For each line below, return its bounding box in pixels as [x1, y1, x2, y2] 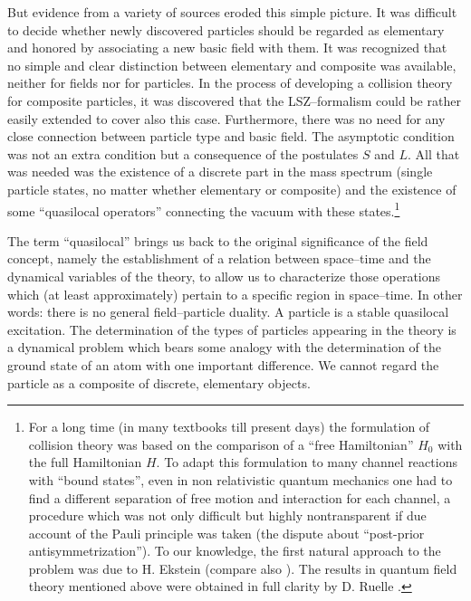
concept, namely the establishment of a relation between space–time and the [7, 249, 431, 268]
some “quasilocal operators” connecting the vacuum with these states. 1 [7, 198, 400, 220]
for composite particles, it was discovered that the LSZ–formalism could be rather [7, 91, 461, 110]
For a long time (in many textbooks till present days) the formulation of [28, 417, 430, 436]
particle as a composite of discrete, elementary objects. [7, 373, 311, 392]
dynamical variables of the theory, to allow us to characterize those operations [7, 266, 441, 285]
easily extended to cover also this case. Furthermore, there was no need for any [7, 109, 446, 128]
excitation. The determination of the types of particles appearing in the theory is [7, 320, 457, 339]
